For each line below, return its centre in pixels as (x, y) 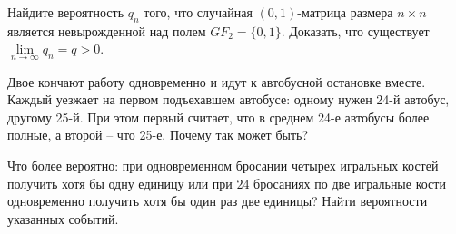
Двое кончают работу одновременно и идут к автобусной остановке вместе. (217, 81)
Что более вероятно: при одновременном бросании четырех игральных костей (223, 165)
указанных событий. (63, 218)
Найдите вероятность (66, 12)
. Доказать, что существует (355, 30)
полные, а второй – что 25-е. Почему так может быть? (158, 135)
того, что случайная (198, 12)
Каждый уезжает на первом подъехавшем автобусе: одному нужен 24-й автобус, (228, 99)
